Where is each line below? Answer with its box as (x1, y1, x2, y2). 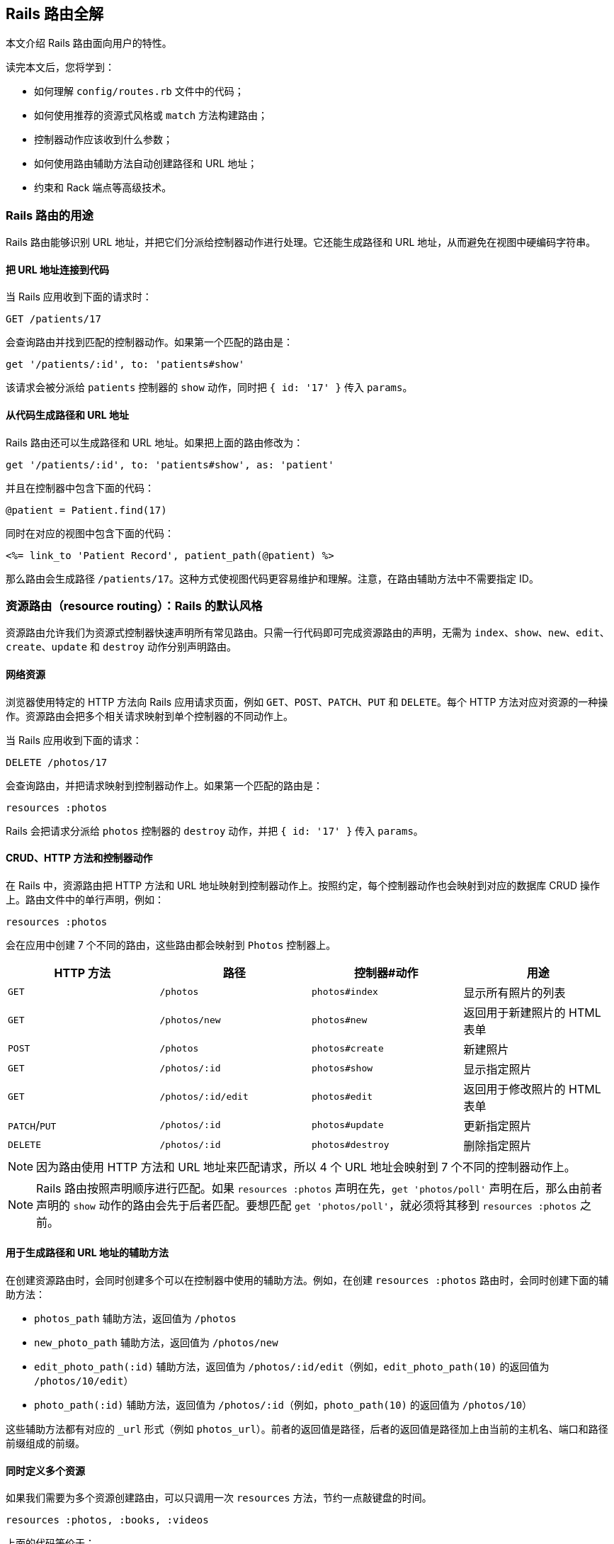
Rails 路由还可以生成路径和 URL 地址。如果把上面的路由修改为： (6, 436, 304, 449)
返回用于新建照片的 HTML (463, 1005, 601, 1020)
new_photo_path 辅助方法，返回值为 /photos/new (34, 1336, 278, 1349)
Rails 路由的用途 (6, 208, 93, 222)
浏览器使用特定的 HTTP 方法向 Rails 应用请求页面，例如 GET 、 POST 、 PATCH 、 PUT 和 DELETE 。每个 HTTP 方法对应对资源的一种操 (6, 695, 608, 708)
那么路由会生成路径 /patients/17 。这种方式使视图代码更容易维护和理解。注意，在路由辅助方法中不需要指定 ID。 (6, 572, 539, 585)
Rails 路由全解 (6, 5, 103, 23)
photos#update (312, 1120, 384, 1131)
